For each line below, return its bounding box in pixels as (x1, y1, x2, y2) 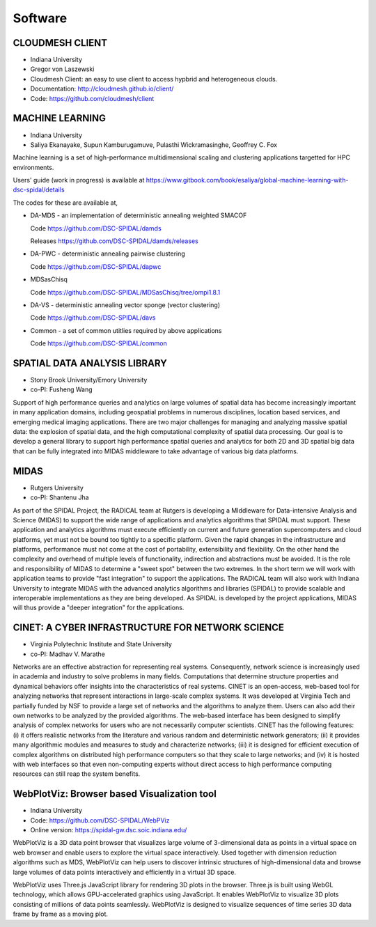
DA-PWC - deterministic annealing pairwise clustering (30, 249, 186, 258)
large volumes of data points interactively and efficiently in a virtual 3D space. (13, 868, 237, 876)
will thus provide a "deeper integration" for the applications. (13, 603, 185, 612)
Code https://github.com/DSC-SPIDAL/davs (30, 313, 156, 322)
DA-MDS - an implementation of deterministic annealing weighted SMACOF (30, 211, 247, 219)
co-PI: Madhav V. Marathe (30, 650, 106, 658)
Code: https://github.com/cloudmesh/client (30, 94, 155, 102)
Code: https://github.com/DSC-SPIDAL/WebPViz (30, 816, 170, 825)
